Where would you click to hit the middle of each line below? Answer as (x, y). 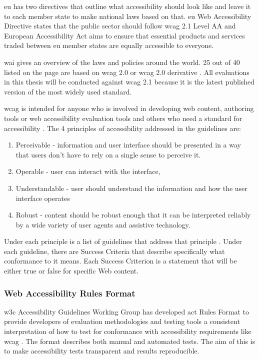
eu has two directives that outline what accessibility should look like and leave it (127, 6)
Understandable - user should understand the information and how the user (131, 188)
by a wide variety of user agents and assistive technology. (103, 224)
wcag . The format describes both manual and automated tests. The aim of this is (130, 341)
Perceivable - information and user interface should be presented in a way (128, 145)
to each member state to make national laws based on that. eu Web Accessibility (128, 16)
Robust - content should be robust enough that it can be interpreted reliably (133, 215)
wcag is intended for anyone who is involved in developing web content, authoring (129, 108)
